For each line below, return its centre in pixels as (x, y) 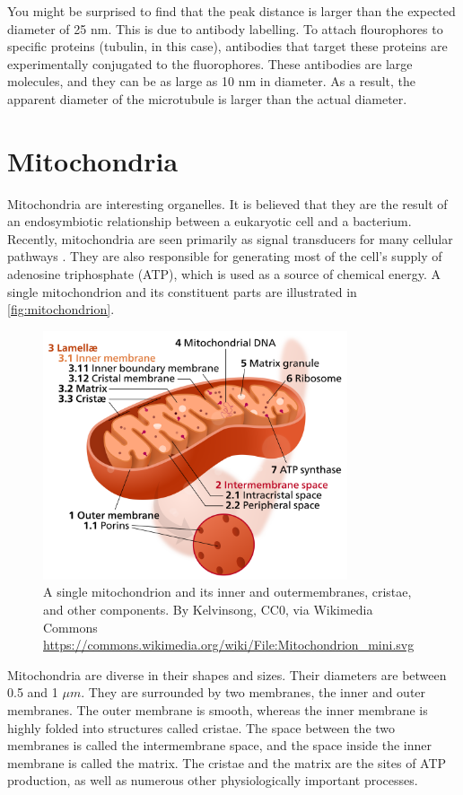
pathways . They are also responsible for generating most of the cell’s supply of (225, 256)
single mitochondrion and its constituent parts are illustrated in (182, 291)
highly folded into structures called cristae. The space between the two (201, 727)
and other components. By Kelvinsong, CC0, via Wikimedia (208, 609)
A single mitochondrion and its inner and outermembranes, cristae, (227, 592)
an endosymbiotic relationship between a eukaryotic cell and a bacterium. (210, 221)
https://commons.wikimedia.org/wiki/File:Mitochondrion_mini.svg (229, 645)
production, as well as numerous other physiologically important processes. (213, 780)
